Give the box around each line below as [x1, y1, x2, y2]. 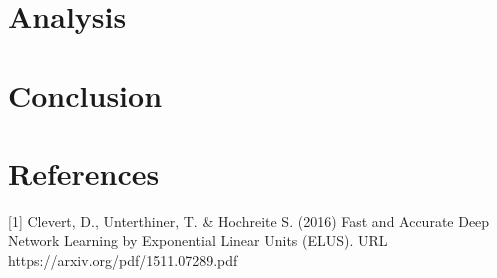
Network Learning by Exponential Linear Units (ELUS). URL [8, 230, 388, 251]
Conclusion [8, 74, 163, 115]
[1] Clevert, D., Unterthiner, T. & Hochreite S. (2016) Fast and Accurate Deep [8, 210, 490, 231]
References [8, 152, 160, 193]
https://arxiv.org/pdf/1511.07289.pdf [8, 250, 238, 271]
